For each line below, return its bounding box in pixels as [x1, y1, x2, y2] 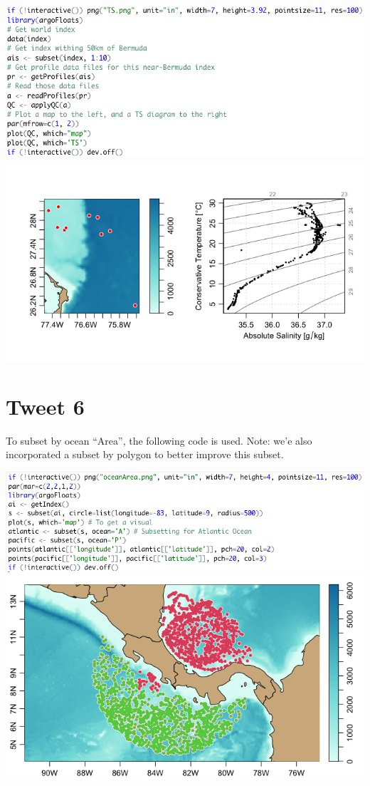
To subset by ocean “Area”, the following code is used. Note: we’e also [6, 433, 312, 448]
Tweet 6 [6, 391, 85, 420]
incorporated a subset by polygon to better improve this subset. [6, 447, 284, 462]
